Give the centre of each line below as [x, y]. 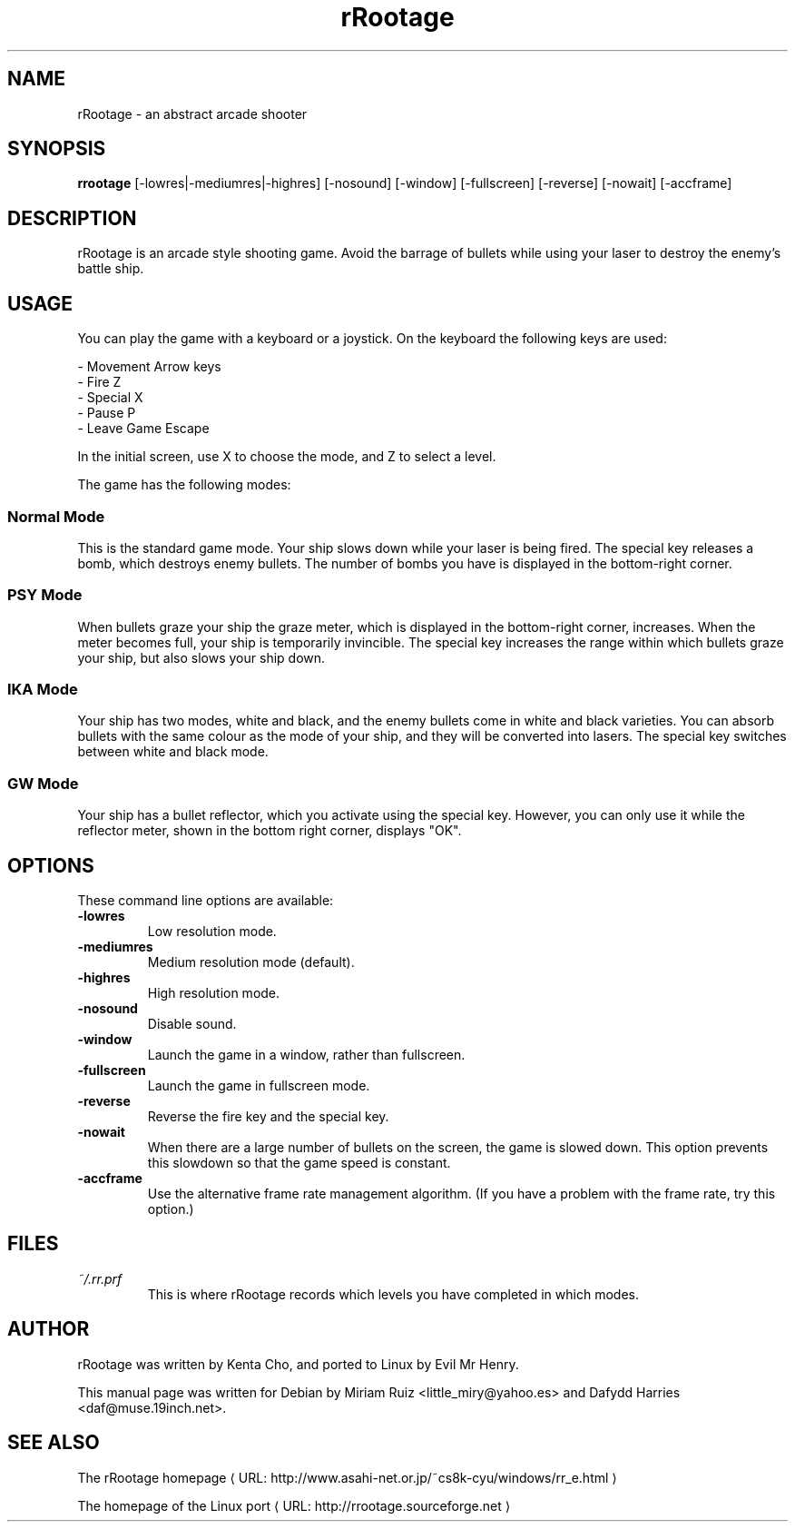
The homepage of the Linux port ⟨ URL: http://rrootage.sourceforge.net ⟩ [294, 1505]
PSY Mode [45, 595]
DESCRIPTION [72, 218]
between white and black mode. [173, 752]
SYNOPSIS [57, 149]
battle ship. [111, 269]
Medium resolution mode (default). [251, 962]
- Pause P [107, 413]
